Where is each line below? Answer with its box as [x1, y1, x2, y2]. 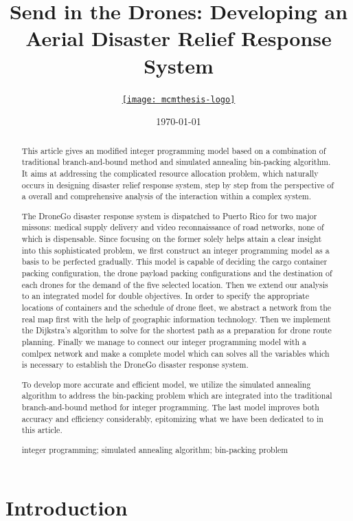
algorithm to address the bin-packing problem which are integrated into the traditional [21, 390, 332, 401]
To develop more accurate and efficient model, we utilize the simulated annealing [21, 378, 311, 390]
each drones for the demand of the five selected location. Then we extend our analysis [21, 278, 328, 290]
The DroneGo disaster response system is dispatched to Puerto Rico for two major [21, 210, 317, 221]
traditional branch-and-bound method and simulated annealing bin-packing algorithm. [21, 156, 331, 168]
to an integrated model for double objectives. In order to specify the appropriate [21, 290, 309, 302]
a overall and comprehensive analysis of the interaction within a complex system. [21, 190, 311, 202]
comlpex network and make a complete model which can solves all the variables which [21, 347, 330, 359]
